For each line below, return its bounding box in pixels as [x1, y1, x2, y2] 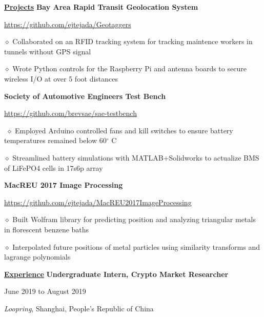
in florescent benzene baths [4, 224, 89, 234]
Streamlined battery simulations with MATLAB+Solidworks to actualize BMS [12, 152, 259, 163]
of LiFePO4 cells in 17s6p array [4, 162, 103, 173]
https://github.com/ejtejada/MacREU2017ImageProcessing [4, 196, 192, 207]
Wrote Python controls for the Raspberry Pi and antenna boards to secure [12, 63, 247, 74]
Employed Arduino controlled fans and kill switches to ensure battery [14, 125, 233, 135]
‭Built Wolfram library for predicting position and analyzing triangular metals [12, 214, 256, 225]
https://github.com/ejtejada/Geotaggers [4, 18, 131, 29]
